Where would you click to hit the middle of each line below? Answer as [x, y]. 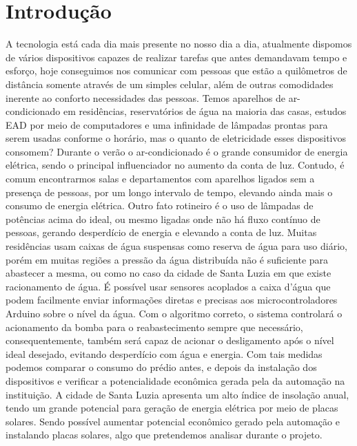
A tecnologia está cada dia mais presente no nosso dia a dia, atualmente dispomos [179, 44]
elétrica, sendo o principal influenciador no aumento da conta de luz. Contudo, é [175, 165]
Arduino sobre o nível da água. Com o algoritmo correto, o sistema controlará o [174, 313]
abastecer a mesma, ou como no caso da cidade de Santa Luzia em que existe [169, 273]
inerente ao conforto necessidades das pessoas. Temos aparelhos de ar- [153, 97]
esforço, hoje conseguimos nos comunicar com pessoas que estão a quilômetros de [176, 71]
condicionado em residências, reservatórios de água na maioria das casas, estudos [176, 111]
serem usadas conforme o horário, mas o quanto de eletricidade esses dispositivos [176, 138]
